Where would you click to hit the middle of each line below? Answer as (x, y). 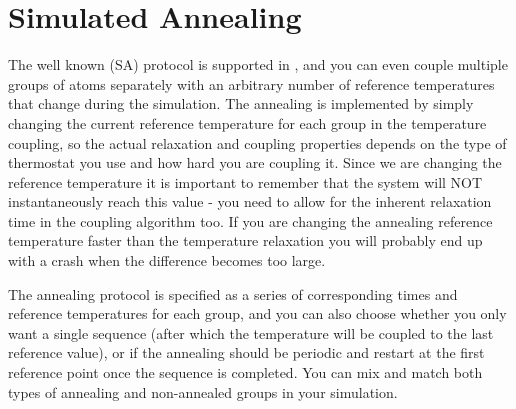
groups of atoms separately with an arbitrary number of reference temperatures (251, 83)
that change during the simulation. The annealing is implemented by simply (241, 103)
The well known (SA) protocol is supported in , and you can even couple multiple (258, 64)
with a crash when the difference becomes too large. (167, 260)
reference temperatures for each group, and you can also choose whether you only (257, 313)
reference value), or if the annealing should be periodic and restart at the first (246, 352)
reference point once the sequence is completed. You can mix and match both (245, 372)
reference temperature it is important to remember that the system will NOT (245, 181)
